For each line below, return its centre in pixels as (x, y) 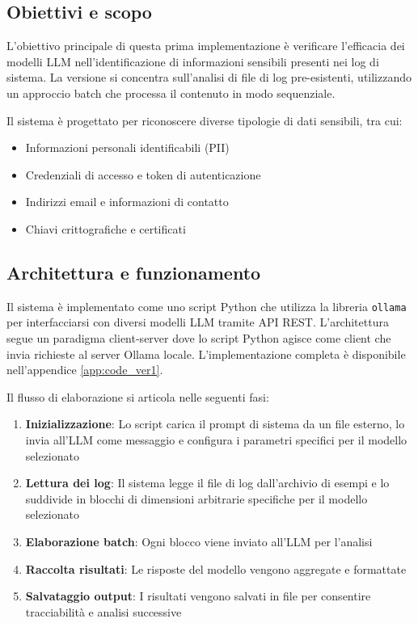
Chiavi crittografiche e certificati (106, 228)
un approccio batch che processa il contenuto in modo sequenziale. (171, 93)
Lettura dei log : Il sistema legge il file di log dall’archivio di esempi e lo (207, 483)
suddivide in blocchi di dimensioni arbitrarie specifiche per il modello (196, 498)
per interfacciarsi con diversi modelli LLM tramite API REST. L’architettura (198, 322)
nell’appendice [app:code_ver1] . (85, 370)
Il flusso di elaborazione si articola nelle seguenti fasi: (138, 396)
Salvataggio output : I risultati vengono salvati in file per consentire (198, 596)
